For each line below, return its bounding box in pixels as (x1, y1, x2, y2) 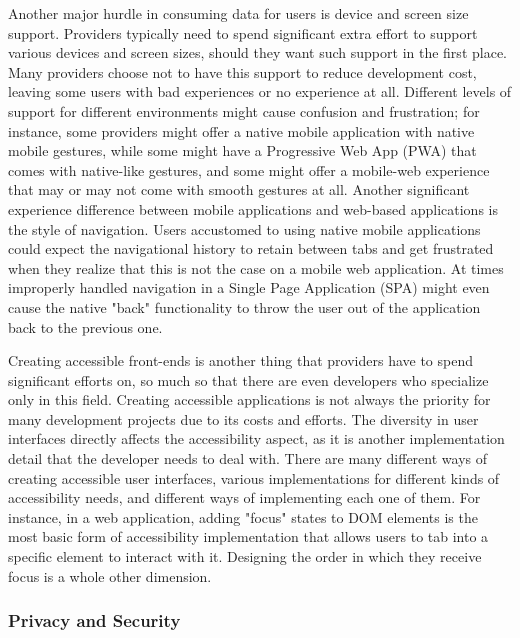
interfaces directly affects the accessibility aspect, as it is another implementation (8, 428, 505, 449)
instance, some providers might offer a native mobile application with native (8, 120, 475, 141)
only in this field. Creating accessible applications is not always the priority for (8, 389, 491, 410)
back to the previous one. (8, 316, 163, 337)
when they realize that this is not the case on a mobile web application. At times (8, 257, 504, 278)
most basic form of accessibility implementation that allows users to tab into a (8, 526, 489, 547)
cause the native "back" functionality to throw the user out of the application (8, 296, 481, 317)
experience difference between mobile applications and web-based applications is (8, 198, 498, 219)
